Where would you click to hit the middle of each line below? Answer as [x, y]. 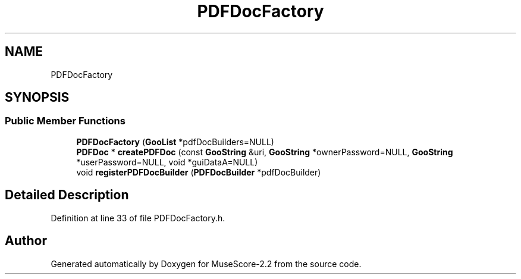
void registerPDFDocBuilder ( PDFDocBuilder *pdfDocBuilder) [199, 172]
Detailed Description [67, 195]
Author [26, 241]
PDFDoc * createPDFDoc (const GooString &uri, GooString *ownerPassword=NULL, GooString [265, 152]
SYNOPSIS [37, 98]
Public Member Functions [65, 121]
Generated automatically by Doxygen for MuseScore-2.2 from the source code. [206, 264]
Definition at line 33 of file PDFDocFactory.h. [138, 218]
